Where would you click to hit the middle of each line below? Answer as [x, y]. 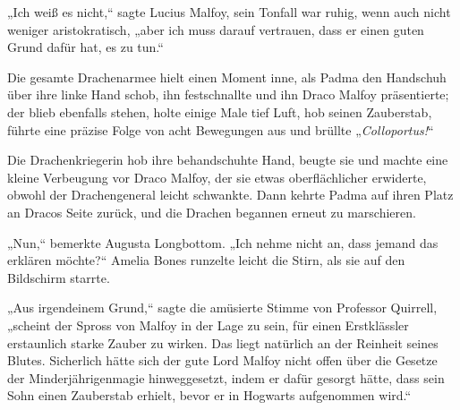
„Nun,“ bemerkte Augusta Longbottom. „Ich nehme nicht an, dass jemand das [223, 242]
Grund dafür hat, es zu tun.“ [85, 47]
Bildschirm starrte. [59, 277]
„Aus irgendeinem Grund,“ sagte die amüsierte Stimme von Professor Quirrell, [222, 307]
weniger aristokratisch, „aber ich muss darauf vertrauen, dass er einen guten [216, 29]
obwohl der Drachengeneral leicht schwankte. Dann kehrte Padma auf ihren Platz [230, 195]
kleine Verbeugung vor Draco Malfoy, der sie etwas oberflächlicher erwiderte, [217, 177]
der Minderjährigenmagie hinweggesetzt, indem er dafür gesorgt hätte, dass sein [226, 377]
